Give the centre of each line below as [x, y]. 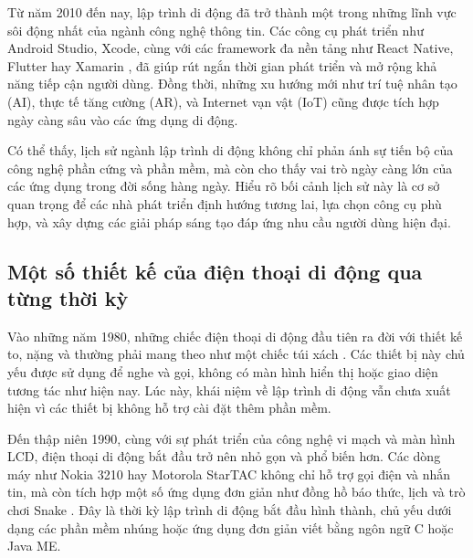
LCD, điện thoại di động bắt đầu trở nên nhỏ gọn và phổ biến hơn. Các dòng [224, 456]
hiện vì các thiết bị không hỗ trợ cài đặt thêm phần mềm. [169, 408]
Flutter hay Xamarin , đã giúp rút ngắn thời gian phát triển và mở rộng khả [222, 65]
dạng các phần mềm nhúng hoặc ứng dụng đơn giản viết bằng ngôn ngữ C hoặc [231, 527]
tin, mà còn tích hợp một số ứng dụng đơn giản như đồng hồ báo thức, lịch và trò [236, 492]
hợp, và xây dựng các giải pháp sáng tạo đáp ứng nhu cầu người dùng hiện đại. [229, 221]
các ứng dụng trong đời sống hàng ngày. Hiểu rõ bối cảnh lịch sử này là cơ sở [224, 186]
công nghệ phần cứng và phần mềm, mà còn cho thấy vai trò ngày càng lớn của [230, 168]
